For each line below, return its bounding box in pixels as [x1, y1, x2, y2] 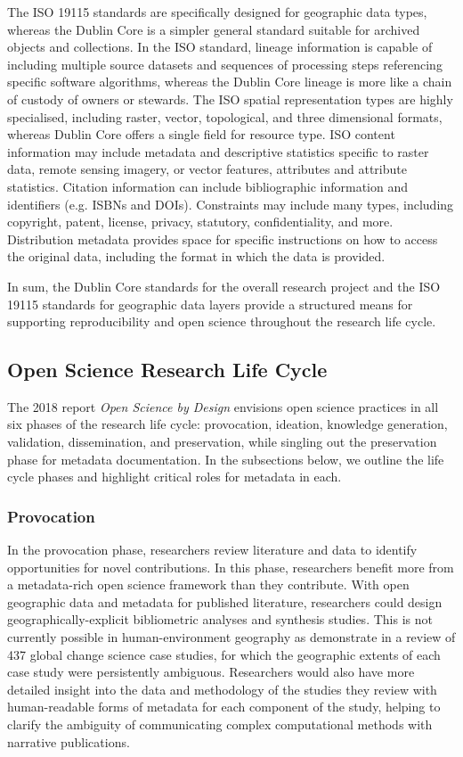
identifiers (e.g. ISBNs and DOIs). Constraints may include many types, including [7, 194, 454, 213]
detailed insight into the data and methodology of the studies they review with [7, 679, 437, 698]
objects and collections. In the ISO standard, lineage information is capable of [7, 37, 433, 56]
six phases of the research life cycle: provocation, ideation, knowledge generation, [7, 415, 448, 433]
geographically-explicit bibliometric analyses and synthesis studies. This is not [7, 610, 433, 629]
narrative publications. [7, 732, 130, 751]
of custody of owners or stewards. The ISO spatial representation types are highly [7, 89, 453, 108]
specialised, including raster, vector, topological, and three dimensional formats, [7, 107, 443, 126]
